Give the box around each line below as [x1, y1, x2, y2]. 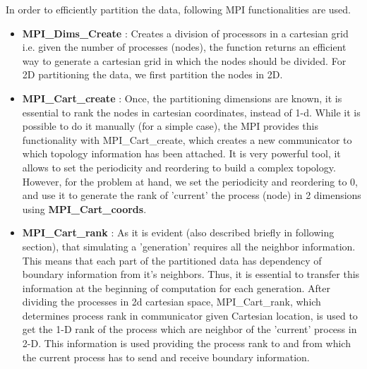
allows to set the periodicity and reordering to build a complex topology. [22, 159, 336, 174]
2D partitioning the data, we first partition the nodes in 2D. [22, 67, 283, 82]
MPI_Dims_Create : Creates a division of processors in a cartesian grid [22, 25, 349, 40]
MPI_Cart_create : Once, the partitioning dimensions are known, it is [22, 90, 342, 105]
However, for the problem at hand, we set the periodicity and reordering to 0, [22, 174, 358, 188]
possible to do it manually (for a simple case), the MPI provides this [22, 119, 318, 133]
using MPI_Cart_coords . [22, 201, 147, 216]
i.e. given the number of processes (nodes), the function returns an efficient [22, 40, 347, 54]
